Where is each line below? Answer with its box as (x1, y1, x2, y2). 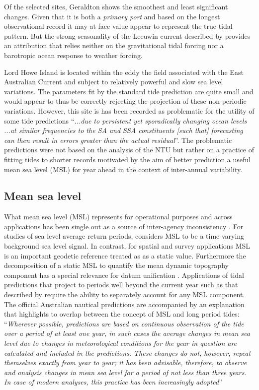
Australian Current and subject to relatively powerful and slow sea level (4, 76, 223, 87)
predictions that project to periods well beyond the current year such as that (4, 279, 238, 290)
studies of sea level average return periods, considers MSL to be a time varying (4, 231, 245, 241)
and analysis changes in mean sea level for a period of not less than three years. (4, 367, 247, 377)
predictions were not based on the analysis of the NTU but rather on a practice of (4, 144, 254, 155)
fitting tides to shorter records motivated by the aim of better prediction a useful (4, 154, 251, 164)
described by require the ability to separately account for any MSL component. (4, 289, 245, 300)
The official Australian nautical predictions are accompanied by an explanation (4, 299, 245, 309)
